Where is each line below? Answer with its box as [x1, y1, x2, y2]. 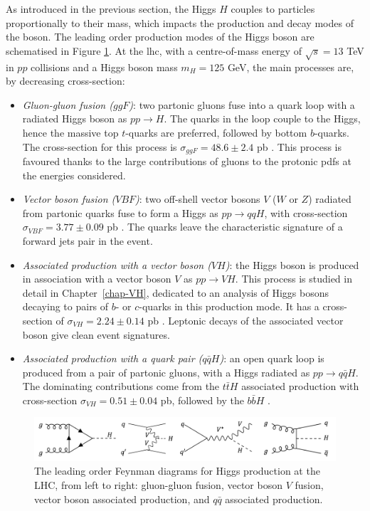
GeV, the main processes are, [227, 59, 354, 74]
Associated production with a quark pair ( [22, 351, 203, 366]
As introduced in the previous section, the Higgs [6, 1, 216, 16]
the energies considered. [22, 167, 126, 182]
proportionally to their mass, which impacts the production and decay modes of [6, 15, 354, 30]
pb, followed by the [160, 392, 244, 407]
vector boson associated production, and [34, 491, 210, 506]
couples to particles [231, 1, 315, 16]
